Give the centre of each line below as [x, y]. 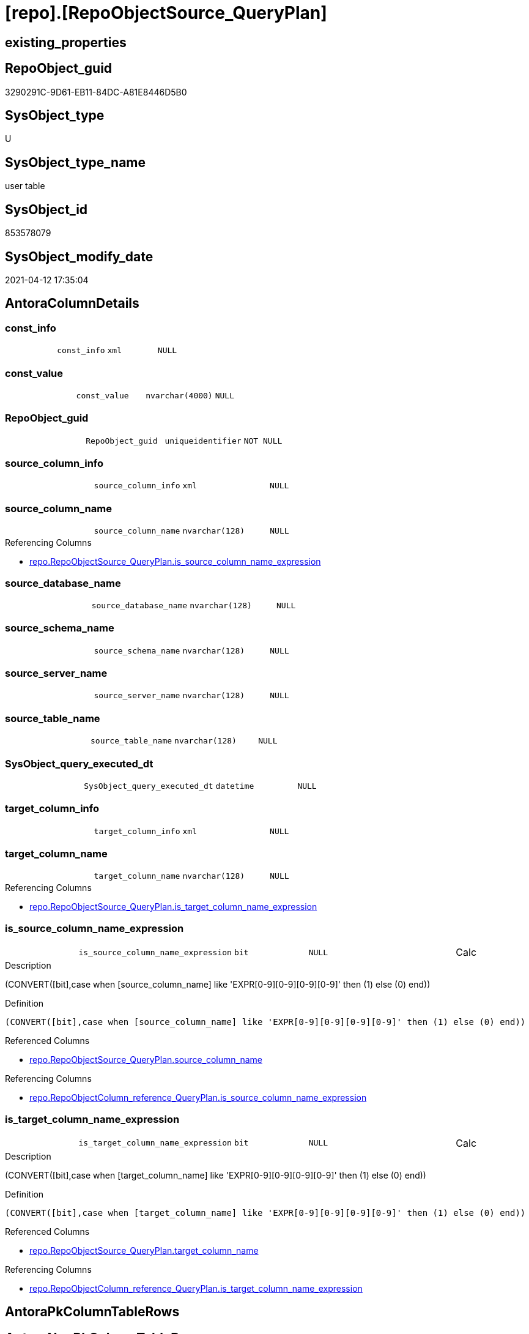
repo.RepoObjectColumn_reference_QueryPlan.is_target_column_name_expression [196, 1288]
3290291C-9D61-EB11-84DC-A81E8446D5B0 [96, 92]
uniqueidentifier [203, 441]
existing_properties [66, 42]
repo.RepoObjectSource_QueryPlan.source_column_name [146, 1060]
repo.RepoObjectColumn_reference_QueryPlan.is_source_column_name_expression [198, 1098]
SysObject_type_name [76, 162]
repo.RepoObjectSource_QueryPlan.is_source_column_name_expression [175, 562]
